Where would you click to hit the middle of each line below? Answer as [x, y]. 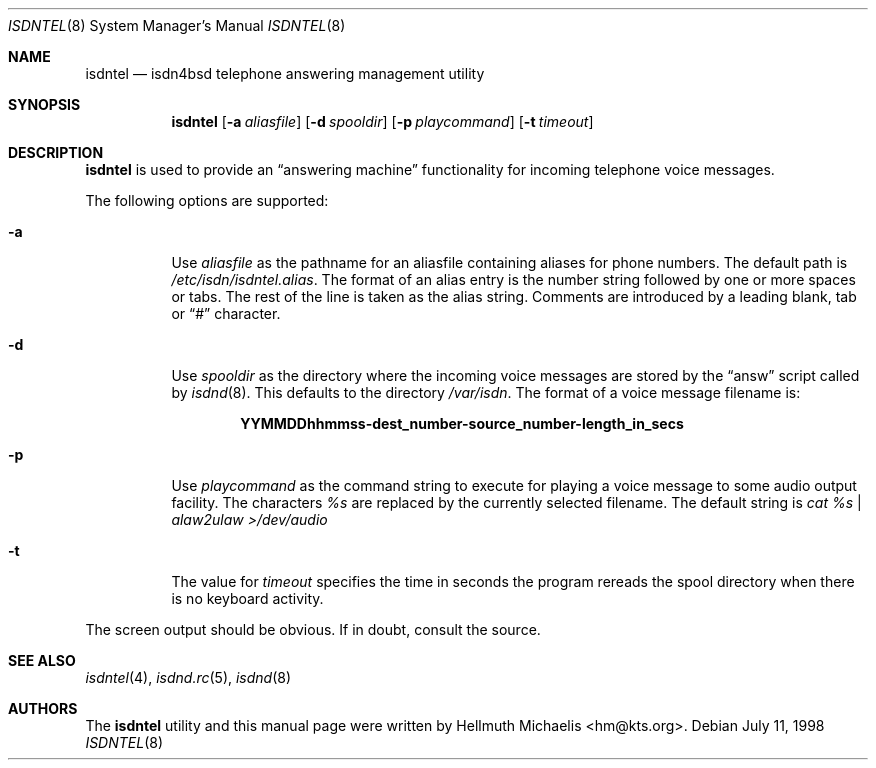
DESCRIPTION [56, 152]
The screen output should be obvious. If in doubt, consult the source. [313, 629]
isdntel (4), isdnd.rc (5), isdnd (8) [188, 677]
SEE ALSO [42, 660]
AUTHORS [43, 708]
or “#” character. [226, 313]
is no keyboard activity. [247, 598]
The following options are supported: [207, 200]
